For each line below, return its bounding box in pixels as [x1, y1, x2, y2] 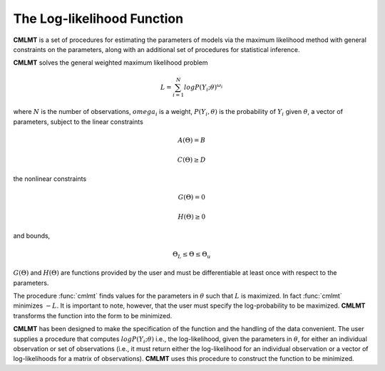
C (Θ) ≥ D [177, 156, 206, 164]
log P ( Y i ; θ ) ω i [183, 82, 223, 93]
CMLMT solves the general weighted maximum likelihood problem [13, 58, 208, 67]
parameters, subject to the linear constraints [13, 117, 144, 126]
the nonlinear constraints [13, 174, 87, 183]
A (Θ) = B [178, 136, 206, 144]
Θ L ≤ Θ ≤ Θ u [172, 250, 211, 260]
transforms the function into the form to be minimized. [13, 311, 173, 320]
